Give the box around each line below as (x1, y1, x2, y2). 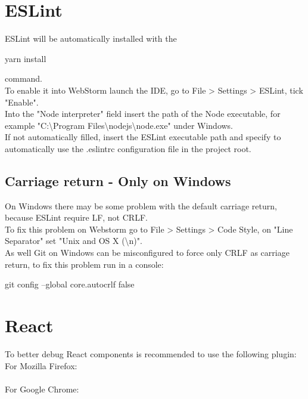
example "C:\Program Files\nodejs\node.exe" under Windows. (5, 119, 234, 131)
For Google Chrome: (5, 382, 79, 395)
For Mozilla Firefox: (5, 359, 77, 372)
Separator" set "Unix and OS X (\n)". (5, 234, 142, 247)
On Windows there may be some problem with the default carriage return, (5, 199, 277, 212)
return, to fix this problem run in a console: (5, 258, 164, 270)
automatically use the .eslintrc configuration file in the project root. (5, 142, 251, 154)
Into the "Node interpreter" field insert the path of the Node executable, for (5, 107, 281, 120)
